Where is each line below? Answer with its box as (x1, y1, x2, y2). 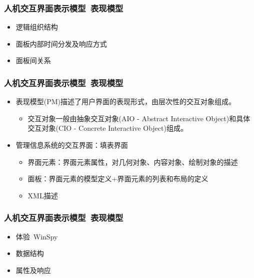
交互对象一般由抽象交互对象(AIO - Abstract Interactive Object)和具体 (27, 113, 250, 123)
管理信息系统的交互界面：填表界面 (15, 140, 128, 150)
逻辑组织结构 (15, 22, 58, 32)
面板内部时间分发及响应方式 (15, 38, 107, 49)
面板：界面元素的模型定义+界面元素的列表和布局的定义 (27, 173, 208, 184)
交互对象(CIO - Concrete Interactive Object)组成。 (27, 123, 187, 133)
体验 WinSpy (15, 231, 58, 241)
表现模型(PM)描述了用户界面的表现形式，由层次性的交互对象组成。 (15, 96, 236, 107)
